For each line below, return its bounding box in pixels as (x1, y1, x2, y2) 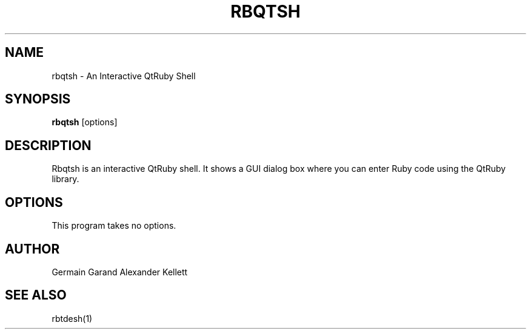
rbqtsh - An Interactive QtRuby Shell (52, 70, 196, 81)
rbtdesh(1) (52, 313, 93, 324)
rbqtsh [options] (52, 117, 118, 128)
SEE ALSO (5, 287, 67, 303)
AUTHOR (5, 241, 60, 257)
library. (52, 174, 79, 185)
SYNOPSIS (5, 91, 71, 107)
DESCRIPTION (5, 137, 92, 153)
